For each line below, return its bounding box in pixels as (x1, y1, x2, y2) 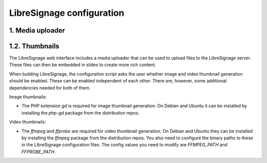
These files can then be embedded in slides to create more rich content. (9, 62, 156, 68)
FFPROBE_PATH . (21, 149, 56, 155)
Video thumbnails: (9, 119, 46, 125)
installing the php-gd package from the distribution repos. (21, 110, 139, 116)
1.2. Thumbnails (9, 42, 59, 50)
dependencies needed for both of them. (9, 84, 91, 91)
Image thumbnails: (9, 94, 47, 100)
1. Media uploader (9, 26, 65, 35)
